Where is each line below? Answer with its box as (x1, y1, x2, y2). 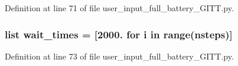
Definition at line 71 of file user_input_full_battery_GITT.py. (5, 2, 234, 14)
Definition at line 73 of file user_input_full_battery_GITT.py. (5, 49, 234, 62)
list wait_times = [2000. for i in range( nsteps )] (5, 27, 233, 41)
